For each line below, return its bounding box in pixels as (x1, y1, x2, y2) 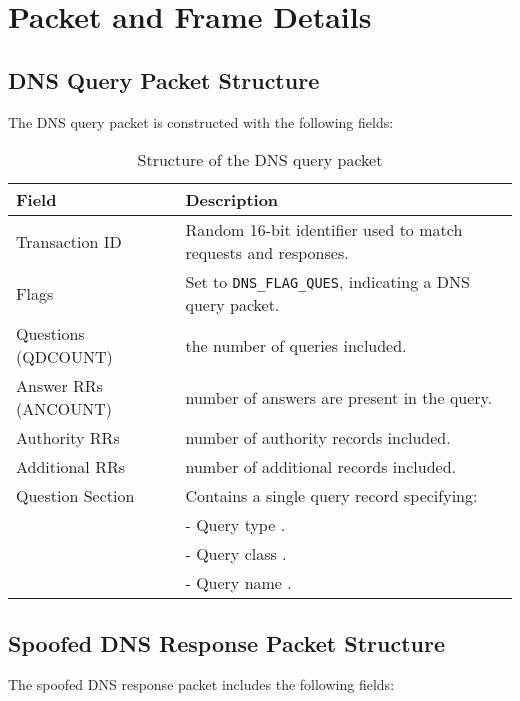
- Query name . (185, 571, 292, 595)
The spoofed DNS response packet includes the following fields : (8, 674, 395, 695)
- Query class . (185, 542, 287, 566)
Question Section (16, 484, 135, 508)
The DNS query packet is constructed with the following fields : (8, 111, 394, 132)
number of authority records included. (185, 426, 451, 450)
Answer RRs (16, 374, 103, 398)
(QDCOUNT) (16, 345, 113, 369)
